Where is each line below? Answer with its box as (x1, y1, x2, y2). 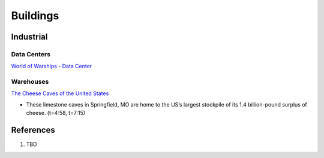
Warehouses (11, 78, 49, 86)
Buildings (11, 9, 59, 22)
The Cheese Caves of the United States (11, 90, 109, 97)
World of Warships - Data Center (11, 63, 92, 70)
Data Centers (11, 50, 51, 58)
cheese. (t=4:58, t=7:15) (26, 110, 86, 117)
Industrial (11, 32, 48, 42)
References (11, 125, 55, 135)
